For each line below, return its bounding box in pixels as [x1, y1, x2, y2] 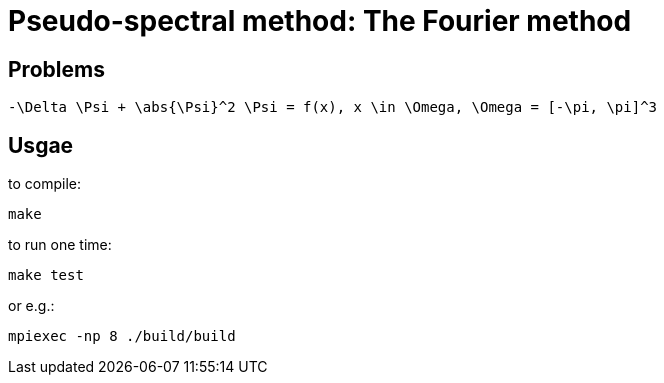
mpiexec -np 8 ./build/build [8, 328, 236, 345]
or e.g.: [8, 297, 55, 315]
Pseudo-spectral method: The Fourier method [8, 4, 632, 38]
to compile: [8, 175, 81, 193]
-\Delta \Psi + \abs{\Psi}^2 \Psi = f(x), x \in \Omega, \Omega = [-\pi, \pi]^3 [8, 99, 658, 116]
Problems [8, 56, 105, 82]
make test [8, 267, 84, 284]
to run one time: [8, 236, 112, 254]
